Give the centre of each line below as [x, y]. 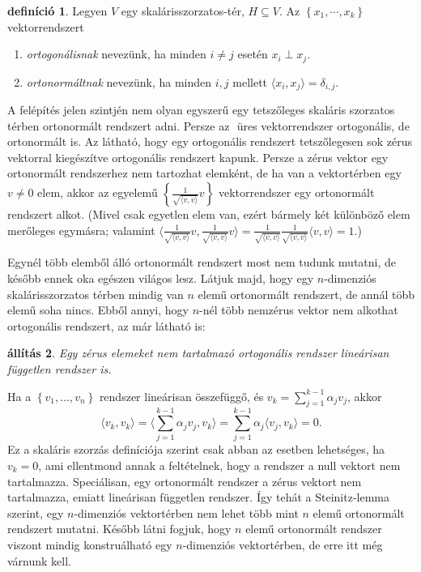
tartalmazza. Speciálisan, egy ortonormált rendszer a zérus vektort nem [185, 481]
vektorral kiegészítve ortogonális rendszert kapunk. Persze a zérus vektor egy [198, 157]
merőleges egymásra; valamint [81, 230]
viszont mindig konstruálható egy [90, 544]
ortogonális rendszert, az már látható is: [106, 325]
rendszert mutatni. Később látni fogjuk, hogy [119, 529]
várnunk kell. [40, 560]
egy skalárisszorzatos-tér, [183, 11]
